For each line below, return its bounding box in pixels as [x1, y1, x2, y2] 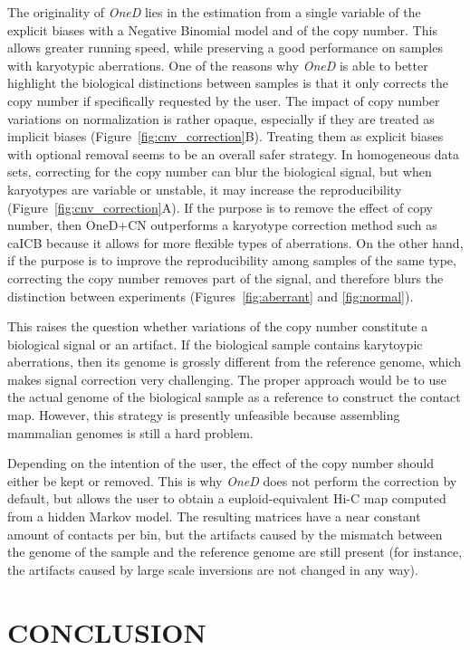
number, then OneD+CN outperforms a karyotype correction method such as [7, 215, 437, 234]
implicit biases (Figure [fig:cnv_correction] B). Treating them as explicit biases [7, 127, 444, 146]
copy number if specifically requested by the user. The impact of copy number [7, 91, 440, 110]
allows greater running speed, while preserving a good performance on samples [7, 38, 443, 57]
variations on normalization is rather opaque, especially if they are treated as [7, 109, 435, 128]
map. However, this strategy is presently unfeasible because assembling [7, 406, 400, 425]
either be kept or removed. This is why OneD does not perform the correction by [7, 471, 457, 490]
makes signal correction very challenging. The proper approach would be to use [7, 369, 447, 388]
